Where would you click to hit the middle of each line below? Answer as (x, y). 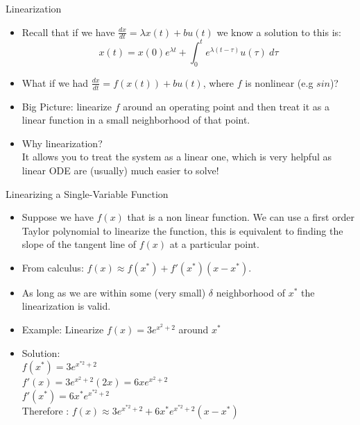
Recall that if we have (68, 32)
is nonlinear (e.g (279, 82)
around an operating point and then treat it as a (226, 106)
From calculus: (53, 267)
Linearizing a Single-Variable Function (87, 193)
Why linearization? (62, 143)
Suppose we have (58, 217)
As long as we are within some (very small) (114, 292)
